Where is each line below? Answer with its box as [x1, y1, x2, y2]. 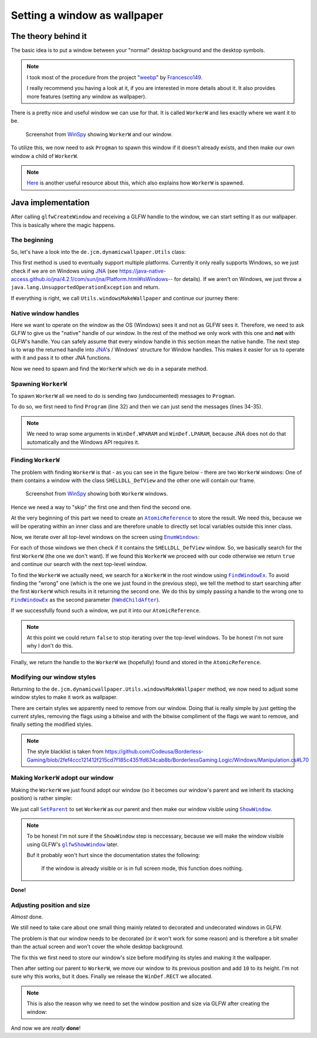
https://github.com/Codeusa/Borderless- [104, 748, 204, 755]
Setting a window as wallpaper [11, 9, 164, 22]
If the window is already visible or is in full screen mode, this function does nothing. [41, 865, 244, 872]
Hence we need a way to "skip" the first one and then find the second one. [11, 503, 192, 511]
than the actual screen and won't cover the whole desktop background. [11, 943, 184, 950]
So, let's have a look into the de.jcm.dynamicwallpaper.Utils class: [11, 248, 186, 255]
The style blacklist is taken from [26, 748, 104, 755]
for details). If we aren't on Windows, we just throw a [174, 275, 302, 282]
